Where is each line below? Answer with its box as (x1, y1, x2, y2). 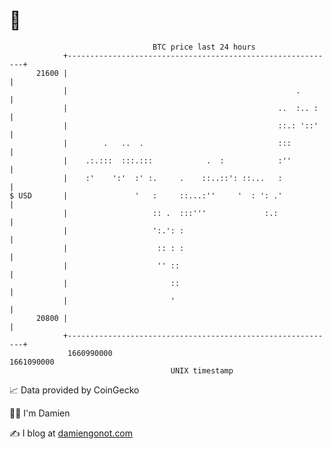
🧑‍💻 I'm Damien (9, 407, 71, 419)
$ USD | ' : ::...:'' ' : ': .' (9, 190, 283, 201)
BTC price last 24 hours (152, 42, 256, 52)
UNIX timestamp (170, 365, 234, 376)
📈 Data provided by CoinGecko (9, 384, 140, 396)
